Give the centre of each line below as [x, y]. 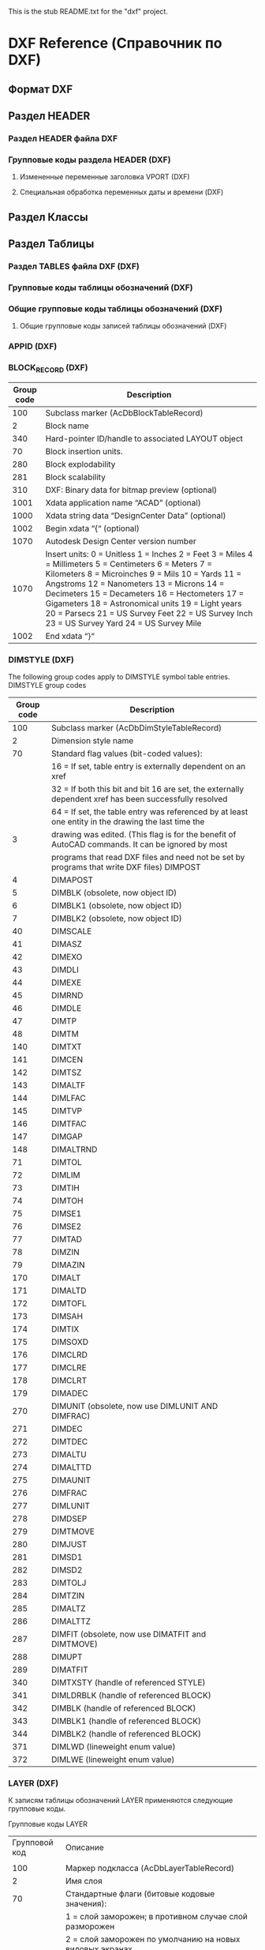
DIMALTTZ [71, 1621]
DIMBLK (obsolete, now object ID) [114, 892]
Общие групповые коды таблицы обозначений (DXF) [116, 309]
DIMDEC [67, 1429]
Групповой [33, 1843]
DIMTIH [65, 1188]
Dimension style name [92, 740]
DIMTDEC [69, 1441]
